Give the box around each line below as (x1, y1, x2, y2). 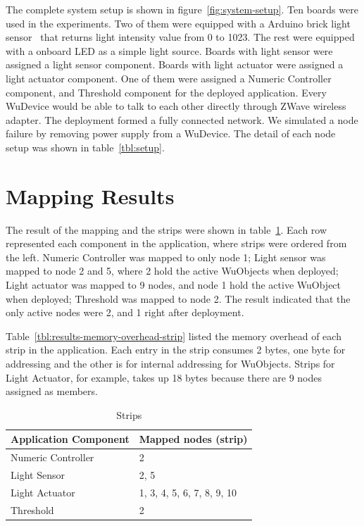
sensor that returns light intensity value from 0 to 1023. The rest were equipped (6, 30, 355, 44)
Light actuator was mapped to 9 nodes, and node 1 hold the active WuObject (6, 277, 341, 292)
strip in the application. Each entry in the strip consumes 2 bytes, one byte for (6, 342, 346, 357)
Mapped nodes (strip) (139, 432, 248, 446)
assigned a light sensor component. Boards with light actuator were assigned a (6, 57, 344, 72)
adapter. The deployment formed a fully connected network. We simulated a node (6, 112, 358, 127)
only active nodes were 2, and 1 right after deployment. (6, 305, 244, 320)
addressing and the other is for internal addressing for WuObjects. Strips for (6, 356, 335, 370)
